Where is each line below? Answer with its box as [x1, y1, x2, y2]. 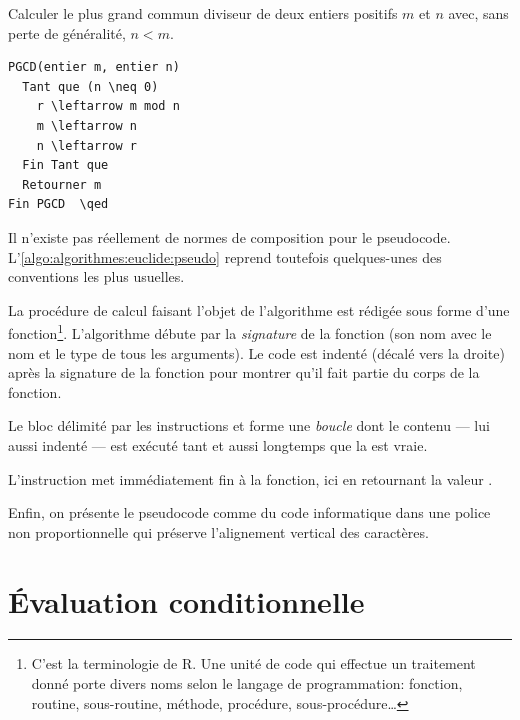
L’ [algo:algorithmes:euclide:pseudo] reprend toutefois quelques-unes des [8, 246, 442, 267]
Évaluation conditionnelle [8, 580, 365, 621]
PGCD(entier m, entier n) [8, 60, 180, 75]
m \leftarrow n [36, 118, 137, 133]
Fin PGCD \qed [8, 197, 109, 212]
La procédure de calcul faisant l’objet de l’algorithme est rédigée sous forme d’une [8, 299, 510, 320]
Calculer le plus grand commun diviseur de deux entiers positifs [8, 3, 398, 23]
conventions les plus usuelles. [8, 266, 185, 287]
